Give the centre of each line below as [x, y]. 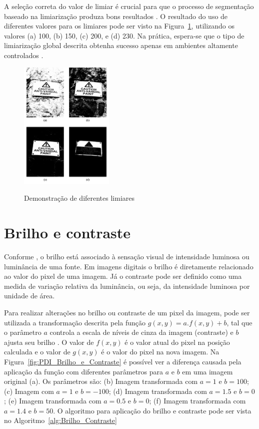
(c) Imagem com [29, 391]
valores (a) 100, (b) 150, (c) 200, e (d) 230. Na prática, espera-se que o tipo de [124, 35]
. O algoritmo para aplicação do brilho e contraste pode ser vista [152, 410]
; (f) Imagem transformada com [197, 401]
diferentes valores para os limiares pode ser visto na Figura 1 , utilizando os [119, 26]
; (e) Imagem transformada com [53, 401]
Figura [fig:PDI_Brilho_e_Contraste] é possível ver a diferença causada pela [123, 361]
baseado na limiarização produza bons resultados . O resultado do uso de [116, 16]
